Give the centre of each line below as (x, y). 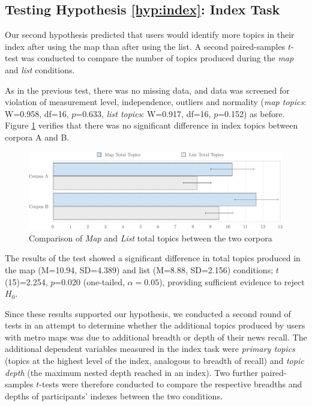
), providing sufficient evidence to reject (232, 281)
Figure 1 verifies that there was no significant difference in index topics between (151, 125)
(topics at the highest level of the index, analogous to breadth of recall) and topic (154, 361)
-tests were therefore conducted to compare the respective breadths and (171, 384)
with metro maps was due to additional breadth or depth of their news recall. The (156, 337)
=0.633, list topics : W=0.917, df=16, (143, 113)
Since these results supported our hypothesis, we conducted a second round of (148, 313)
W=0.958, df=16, (37, 113)
